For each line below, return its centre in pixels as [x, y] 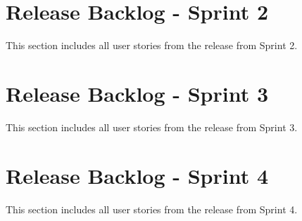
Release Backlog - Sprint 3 [137, 93]
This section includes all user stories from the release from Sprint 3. [152, 127]
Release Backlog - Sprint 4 [137, 175]
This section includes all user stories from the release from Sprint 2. [152, 45]
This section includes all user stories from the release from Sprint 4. [152, 209]
